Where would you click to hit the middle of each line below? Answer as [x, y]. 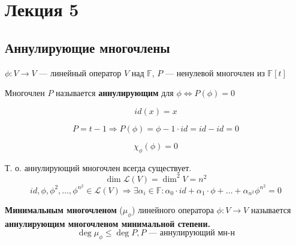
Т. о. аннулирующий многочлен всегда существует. [98, 167]
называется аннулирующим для [115, 93]
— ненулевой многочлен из [215, 72]
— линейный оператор [80, 72]
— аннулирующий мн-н [192, 233]
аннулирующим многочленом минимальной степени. [108, 223]
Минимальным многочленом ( [64, 209]
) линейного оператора [173, 209]
